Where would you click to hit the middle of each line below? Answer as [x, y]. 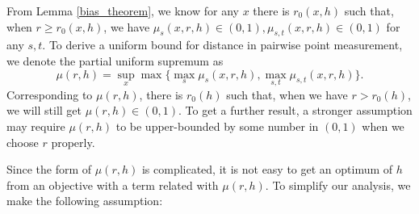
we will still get [44, 110]
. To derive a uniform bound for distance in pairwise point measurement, [222, 45]
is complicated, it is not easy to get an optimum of [267, 169]
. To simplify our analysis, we [338, 185]
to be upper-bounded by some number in [217, 126]
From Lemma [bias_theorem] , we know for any [123, 10]
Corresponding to [50, 94]
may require [36, 126]
